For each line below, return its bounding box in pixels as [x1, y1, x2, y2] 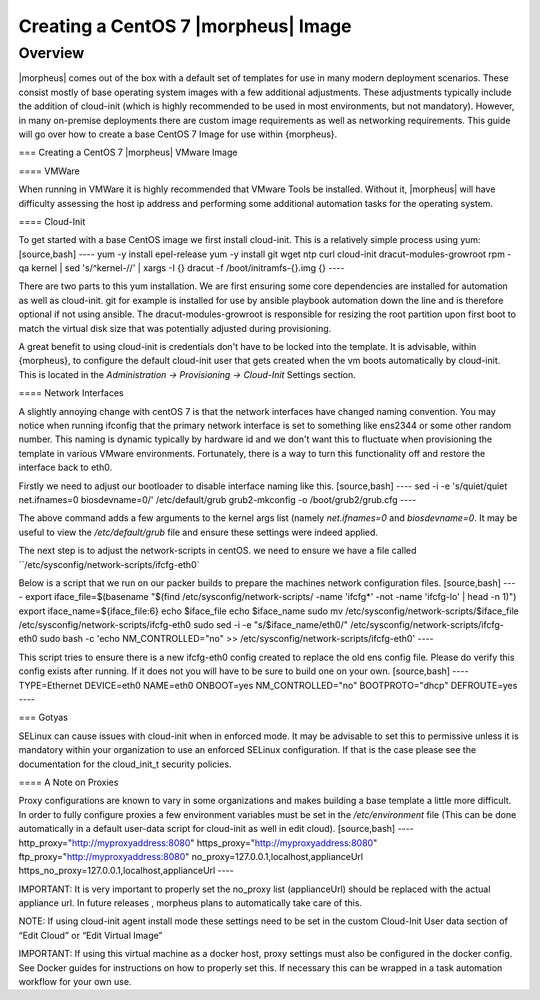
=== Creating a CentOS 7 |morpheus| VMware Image [18, 146, 238, 159]
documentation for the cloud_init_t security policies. [18, 758, 232, 770]
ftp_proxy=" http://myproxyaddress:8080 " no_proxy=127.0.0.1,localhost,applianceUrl [18, 850, 364, 862]
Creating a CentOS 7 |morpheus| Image [18, 15, 352, 37]
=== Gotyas [18, 711, 69, 724]
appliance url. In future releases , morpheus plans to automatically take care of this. [18, 897, 363, 909]
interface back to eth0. [18, 461, 113, 474]
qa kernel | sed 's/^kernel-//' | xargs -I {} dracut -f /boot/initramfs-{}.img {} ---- [18, 262, 345, 274]
